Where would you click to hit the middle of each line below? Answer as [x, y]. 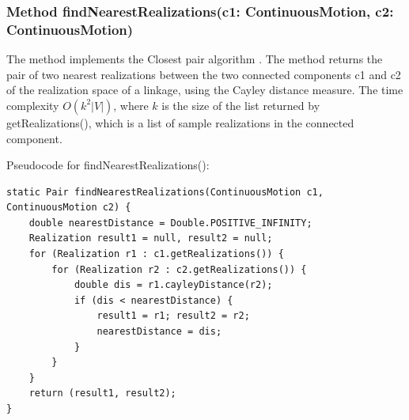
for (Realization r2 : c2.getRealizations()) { [179, 269]
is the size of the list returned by [241, 105]
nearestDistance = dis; [159, 332]
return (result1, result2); [102, 394]
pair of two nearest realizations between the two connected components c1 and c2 [204, 74]
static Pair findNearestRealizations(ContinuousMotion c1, [165, 192]
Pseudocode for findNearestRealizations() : [108, 165]
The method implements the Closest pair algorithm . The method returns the [195, 59]
